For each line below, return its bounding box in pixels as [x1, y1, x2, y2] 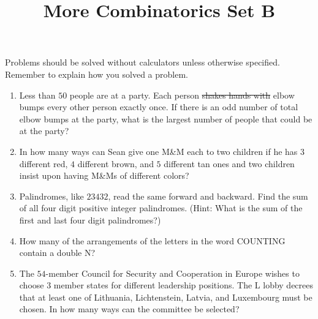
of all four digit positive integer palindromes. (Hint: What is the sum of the [19, 201, 303, 214]
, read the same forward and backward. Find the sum [108, 189, 308, 202]
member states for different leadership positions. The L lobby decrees [53, 279, 314, 291]
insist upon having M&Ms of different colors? [19, 169, 189, 182]
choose [19, 279, 44, 291]
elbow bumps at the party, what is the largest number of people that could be [19, 112, 312, 125]
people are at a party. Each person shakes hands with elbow [69, 88, 295, 101]
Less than [19, 88, 56, 101]
